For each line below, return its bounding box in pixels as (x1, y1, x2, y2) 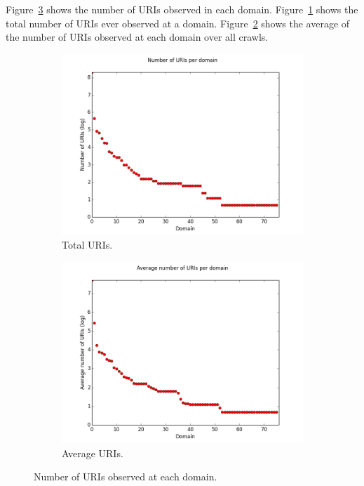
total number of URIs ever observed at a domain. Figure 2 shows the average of (6, 15, 350, 30)
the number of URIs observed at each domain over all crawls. (6, 29, 269, 44)
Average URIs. (62, 445, 123, 460)
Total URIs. (62, 237, 113, 252)
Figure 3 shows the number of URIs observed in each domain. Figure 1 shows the (6, 2, 358, 16)
